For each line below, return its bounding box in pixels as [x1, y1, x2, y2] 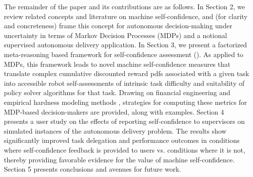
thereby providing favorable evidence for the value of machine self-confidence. [4, 154, 235, 164]
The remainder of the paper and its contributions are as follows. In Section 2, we [4, 1, 245, 11]
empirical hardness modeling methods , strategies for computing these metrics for [4, 97, 247, 107]
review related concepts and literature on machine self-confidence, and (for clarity [4, 11, 248, 21]
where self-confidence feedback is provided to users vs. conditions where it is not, [4, 144, 245, 155]
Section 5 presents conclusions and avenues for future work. [4, 164, 181, 174]
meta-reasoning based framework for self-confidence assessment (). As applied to [4, 49, 244, 59]
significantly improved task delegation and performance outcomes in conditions [4, 135, 240, 145]
